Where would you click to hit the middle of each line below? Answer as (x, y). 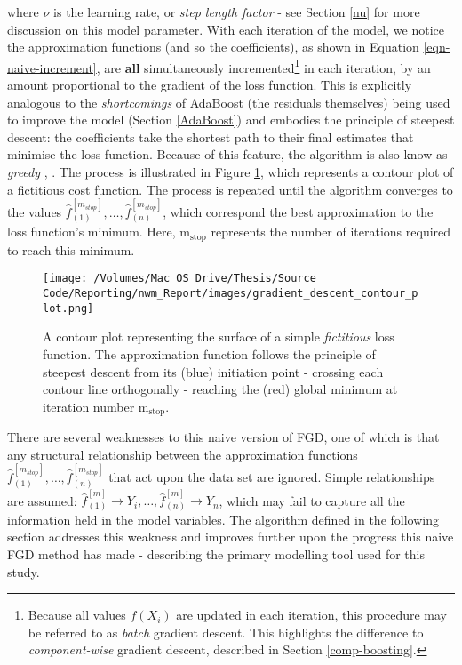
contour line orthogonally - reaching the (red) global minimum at (220, 389)
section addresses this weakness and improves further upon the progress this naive (231, 537)
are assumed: (42, 500)
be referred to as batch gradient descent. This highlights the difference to (226, 632)
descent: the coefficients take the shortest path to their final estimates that (211, 136)
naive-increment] (52, 67)
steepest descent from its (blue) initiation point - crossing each (213, 371)
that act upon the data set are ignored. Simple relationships (272, 477)
